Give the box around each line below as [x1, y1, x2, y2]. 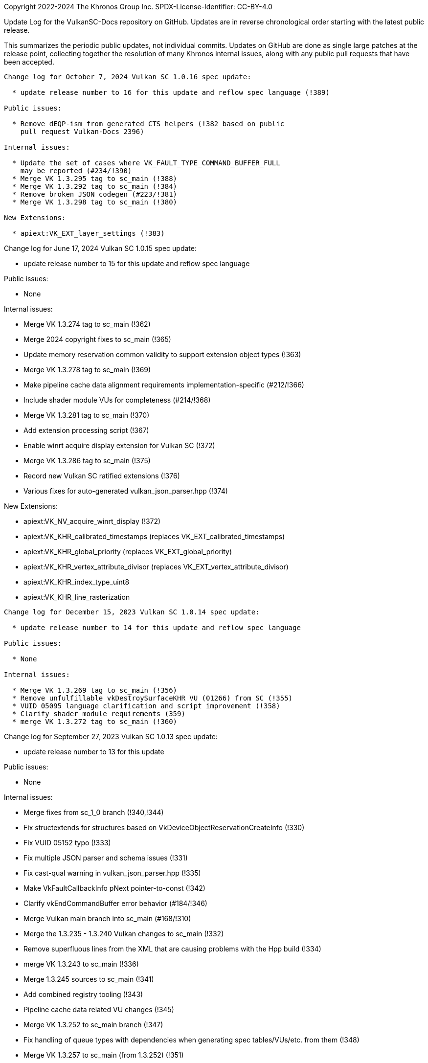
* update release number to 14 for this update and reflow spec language [12, 624, 301, 632]
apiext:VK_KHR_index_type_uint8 [23, 578, 130, 586]
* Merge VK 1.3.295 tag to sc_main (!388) [12, 175, 178, 182]
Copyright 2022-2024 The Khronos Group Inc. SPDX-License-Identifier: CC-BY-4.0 [4, 2, 272, 11]
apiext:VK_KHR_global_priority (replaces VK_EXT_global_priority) [23, 547, 232, 556]
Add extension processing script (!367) [23, 426, 149, 434]
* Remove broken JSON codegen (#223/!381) [12, 190, 178, 198]
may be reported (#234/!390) [20, 167, 132, 175]
